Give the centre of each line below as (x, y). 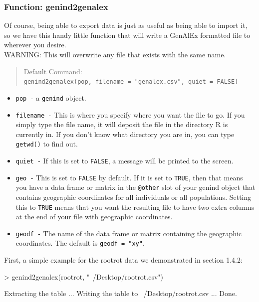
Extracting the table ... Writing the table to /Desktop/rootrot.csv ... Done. (121, 293)
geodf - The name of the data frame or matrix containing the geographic (129, 233)
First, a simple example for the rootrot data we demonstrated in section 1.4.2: (123, 260)
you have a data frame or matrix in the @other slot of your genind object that (135, 187)
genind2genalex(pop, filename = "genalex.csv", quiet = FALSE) (131, 82)
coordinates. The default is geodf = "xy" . (80, 243)
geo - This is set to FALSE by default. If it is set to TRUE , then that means (129, 177)
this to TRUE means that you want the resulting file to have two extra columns (135, 207)
